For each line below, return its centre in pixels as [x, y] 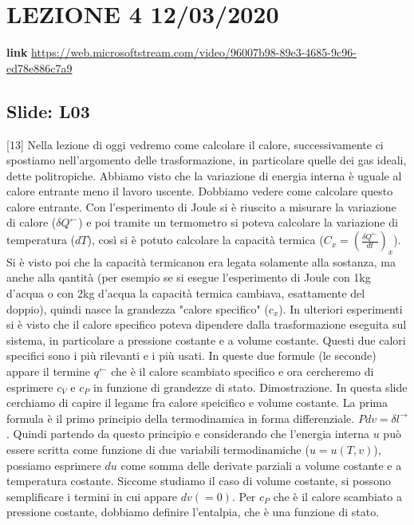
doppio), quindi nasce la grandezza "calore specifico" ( [138, 308]
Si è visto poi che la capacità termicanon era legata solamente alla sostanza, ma [201, 261]
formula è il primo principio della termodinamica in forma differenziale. [181, 418]
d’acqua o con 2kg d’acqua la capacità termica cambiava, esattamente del [186, 293]
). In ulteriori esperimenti [341, 308]
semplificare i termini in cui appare [92, 496]
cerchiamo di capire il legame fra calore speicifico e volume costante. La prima [197, 403]
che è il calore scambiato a [337, 496]
